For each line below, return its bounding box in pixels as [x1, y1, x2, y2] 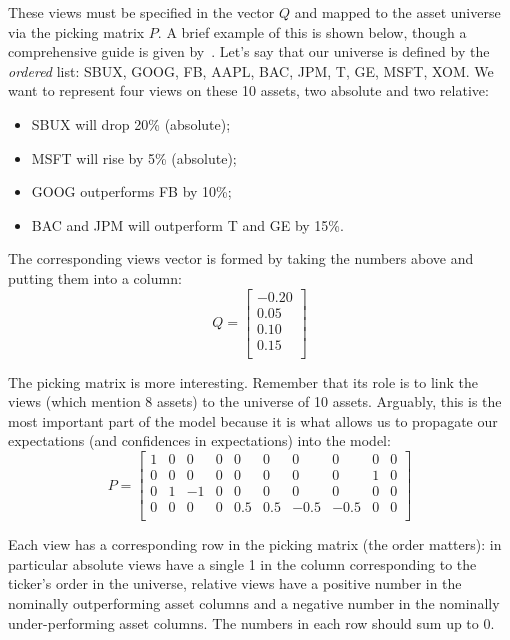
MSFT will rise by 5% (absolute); [31, 147, 237, 168]
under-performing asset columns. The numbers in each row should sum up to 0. [8, 612, 495, 633]
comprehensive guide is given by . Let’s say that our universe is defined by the [8, 41, 490, 62]
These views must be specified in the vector [8, 2, 275, 22]
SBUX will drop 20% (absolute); [31, 113, 231, 134]
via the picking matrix [8, 21, 145, 42]
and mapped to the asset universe [294, 2, 501, 22]
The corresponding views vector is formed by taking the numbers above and [8, 248, 474, 269]
